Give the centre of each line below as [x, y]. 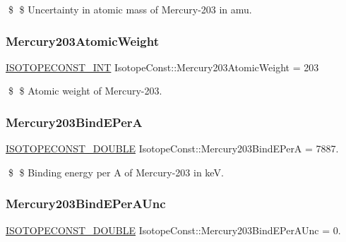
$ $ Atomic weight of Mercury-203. [85, 91]
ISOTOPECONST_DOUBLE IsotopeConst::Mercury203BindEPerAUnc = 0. [173, 230]
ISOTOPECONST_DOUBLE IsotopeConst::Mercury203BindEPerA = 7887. [172, 149]
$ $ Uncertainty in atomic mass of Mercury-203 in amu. [130, 9]
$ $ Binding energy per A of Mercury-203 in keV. [116, 172]
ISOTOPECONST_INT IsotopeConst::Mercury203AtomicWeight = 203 [162, 67]
